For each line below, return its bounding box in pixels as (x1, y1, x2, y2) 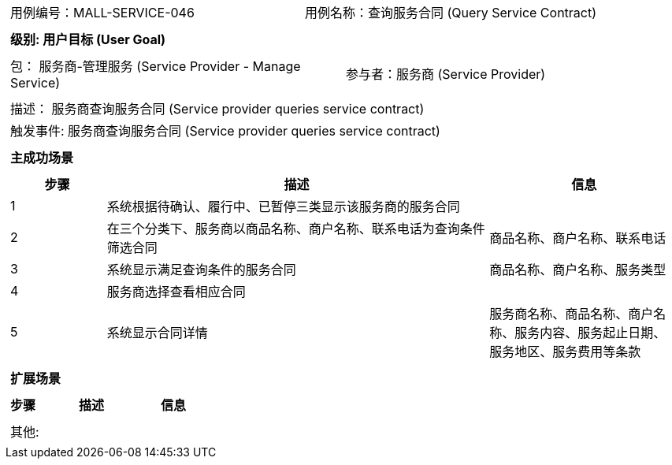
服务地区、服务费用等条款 (489, 344, 641, 359)
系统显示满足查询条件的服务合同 (106, 262, 296, 277)
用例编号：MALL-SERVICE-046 (10, 5, 195, 20)
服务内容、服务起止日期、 (514, 325, 666, 340)
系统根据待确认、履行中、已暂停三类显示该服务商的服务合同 (106, 199, 460, 214)
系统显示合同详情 (106, 325, 208, 340)
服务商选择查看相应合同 (106, 284, 246, 299)
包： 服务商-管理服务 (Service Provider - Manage (10, 58, 301, 74)
